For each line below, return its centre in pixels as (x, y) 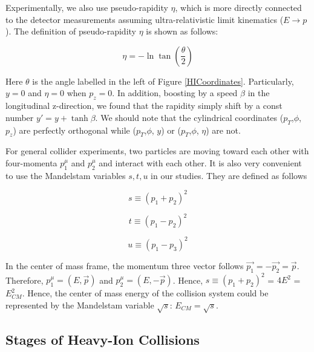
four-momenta (31, 162)
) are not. (223, 130)
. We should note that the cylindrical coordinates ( (189, 117)
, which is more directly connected (238, 7)
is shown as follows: (182, 31)
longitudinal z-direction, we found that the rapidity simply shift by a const (144, 106)
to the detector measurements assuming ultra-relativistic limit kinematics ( (145, 19)
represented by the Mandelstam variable (80, 305)
